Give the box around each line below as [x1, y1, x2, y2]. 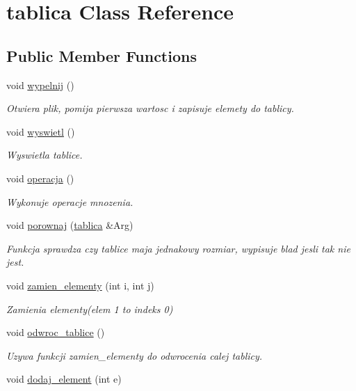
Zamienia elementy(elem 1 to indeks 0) [6, 301, 173, 316]
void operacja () [6, 170, 74, 185]
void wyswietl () [6, 124, 75, 138]
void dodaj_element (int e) [6, 372, 122, 386]
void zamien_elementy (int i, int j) [6, 278, 154, 292]
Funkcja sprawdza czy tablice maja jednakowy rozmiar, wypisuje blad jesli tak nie [6, 241, 350, 255]
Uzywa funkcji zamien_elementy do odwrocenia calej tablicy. [6, 348, 263, 362]
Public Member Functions [6, 45, 197, 66]
